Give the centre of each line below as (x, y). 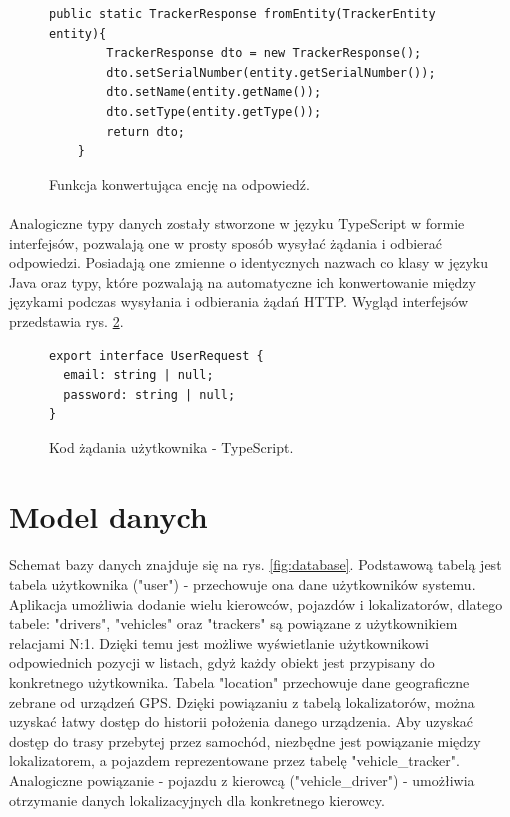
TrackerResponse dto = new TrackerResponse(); (264, 53)
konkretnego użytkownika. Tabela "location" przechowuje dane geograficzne (239, 682)
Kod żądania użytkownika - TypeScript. (171, 446)
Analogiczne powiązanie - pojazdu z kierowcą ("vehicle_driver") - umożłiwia (242, 779)
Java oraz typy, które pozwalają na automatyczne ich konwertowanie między (242, 281)
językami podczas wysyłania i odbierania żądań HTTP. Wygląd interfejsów (239, 301)
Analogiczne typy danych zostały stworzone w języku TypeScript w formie (237, 222)
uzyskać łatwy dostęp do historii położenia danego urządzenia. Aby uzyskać (241, 721)
